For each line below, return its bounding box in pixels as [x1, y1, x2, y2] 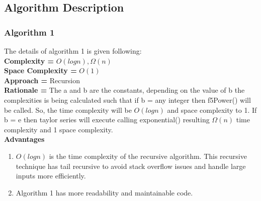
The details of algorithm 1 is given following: [4, 46, 142, 56]
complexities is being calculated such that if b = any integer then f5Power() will [4, 94, 251, 105]
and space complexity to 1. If [167, 104, 257, 115]
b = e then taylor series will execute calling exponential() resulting [4, 114, 210, 125]
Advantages [4, 134, 45, 144]
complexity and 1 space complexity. [4, 124, 113, 134]
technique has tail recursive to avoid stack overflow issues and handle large [16, 160, 246, 171]
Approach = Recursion [4, 75, 80, 85]
